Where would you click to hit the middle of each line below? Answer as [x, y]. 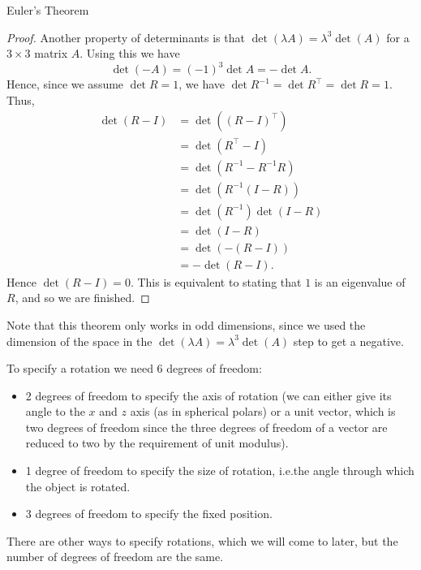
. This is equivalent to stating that [216, 281]
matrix [51, 53]
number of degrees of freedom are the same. [115, 557]
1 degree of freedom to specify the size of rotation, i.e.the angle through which [220, 471]
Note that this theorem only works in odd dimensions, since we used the [186, 324]
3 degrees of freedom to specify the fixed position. [149, 514]
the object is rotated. [78, 486]
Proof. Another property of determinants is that [126, 37]
